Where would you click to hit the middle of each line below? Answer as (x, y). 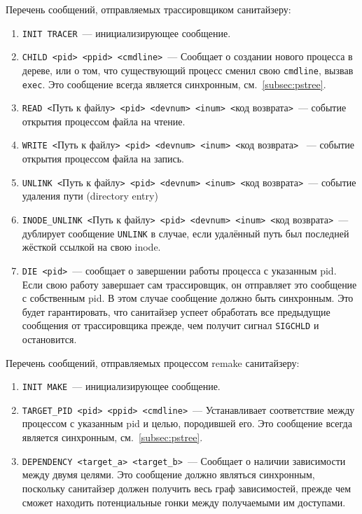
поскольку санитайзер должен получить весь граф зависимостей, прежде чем (187, 488)
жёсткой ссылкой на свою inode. (91, 247)
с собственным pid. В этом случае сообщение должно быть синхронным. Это (188, 298)
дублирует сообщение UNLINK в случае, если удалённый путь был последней (186, 233)
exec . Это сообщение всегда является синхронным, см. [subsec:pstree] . (174, 84)
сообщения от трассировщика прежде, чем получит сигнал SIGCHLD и (170, 325)
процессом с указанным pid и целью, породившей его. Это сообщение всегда (187, 423)
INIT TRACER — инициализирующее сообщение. (126, 33)
